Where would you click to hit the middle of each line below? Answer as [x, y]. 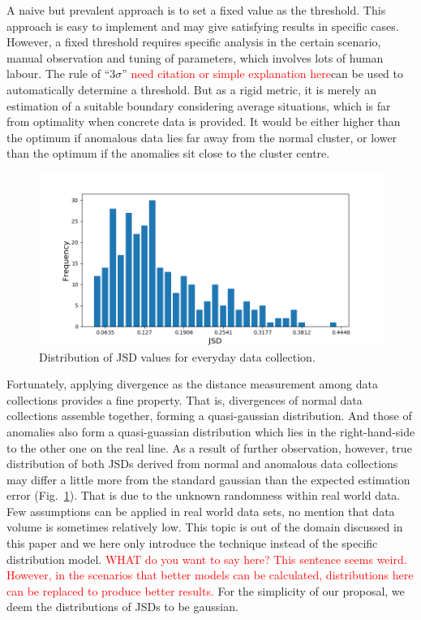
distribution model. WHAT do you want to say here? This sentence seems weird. [207, 559]
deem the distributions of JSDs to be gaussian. [122, 607]
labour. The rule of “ [58, 74]
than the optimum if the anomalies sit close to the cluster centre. [168, 153]
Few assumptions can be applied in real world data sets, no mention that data [201, 511]
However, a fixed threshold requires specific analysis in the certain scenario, [194, 42]
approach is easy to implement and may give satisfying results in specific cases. [203, 26]
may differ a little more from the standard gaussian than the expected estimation [208, 479]
